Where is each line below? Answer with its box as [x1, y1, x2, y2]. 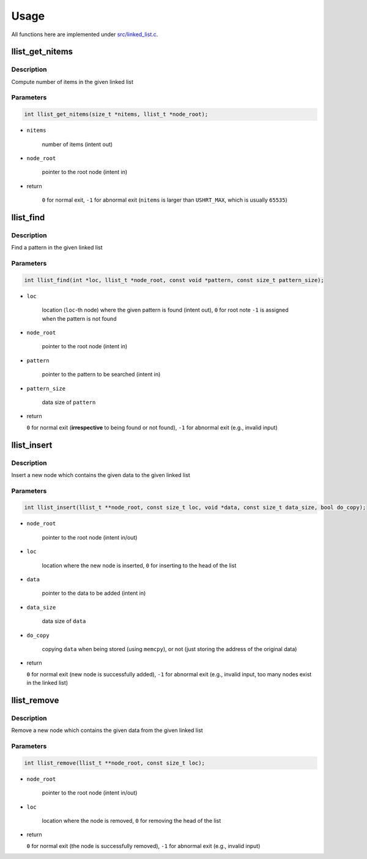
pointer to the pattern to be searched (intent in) [42, 371, 161, 378]
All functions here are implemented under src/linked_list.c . [11, 31, 158, 38]
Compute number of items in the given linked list [11, 78, 134, 85]
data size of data [42, 617, 86, 625]
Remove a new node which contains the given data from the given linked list [11, 727, 203, 734]
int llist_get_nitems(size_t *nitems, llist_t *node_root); [24, 111, 209, 118]
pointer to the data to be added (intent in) [42, 589, 146, 597]
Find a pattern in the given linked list [11, 244, 103, 251]
